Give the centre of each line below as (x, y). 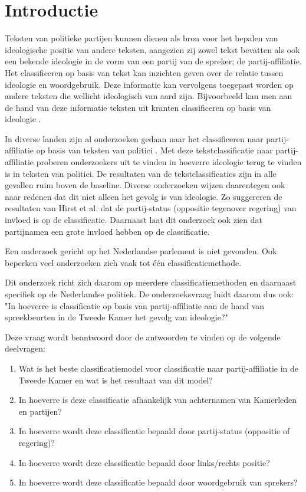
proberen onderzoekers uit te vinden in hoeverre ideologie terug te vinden (169, 162)
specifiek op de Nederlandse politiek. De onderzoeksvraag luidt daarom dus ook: (149, 294)
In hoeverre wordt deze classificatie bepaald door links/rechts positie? (144, 462)
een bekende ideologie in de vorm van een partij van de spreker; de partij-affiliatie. (153, 61)
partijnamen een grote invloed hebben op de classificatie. (107, 231)
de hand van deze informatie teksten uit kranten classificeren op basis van (138, 107)
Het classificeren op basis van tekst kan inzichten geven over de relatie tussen (144, 72)
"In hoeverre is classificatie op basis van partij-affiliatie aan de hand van (135, 305)
